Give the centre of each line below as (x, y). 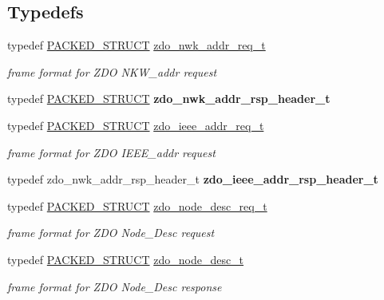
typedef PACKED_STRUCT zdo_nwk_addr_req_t (137, 45)
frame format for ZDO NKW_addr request (112, 71)
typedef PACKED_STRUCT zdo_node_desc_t (126, 259)
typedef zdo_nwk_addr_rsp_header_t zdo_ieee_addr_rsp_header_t (193, 179)
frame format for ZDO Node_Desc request (111, 233)
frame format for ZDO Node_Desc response (115, 286)
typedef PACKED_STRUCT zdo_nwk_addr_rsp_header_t (169, 99)
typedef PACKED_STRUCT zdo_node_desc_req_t (137, 205)
